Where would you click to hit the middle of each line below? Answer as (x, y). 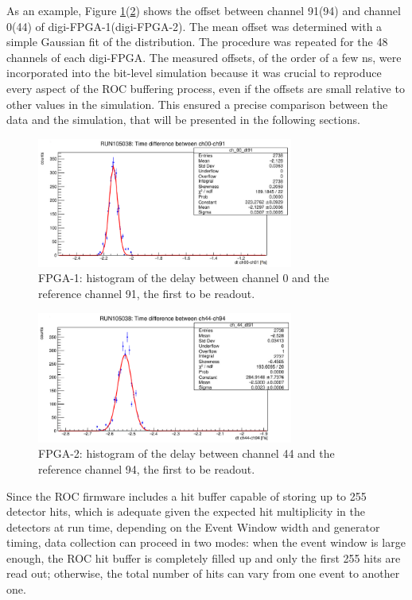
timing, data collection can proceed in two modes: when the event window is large (206, 542)
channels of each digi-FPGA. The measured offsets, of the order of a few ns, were (204, 57)
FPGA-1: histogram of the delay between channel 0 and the (184, 278)
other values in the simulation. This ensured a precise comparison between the (197, 104)
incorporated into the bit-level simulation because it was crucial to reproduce (194, 73)
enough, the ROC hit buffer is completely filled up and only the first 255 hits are (204, 557)
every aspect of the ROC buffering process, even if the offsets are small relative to (206, 88)
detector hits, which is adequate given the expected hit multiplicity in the (186, 511)
